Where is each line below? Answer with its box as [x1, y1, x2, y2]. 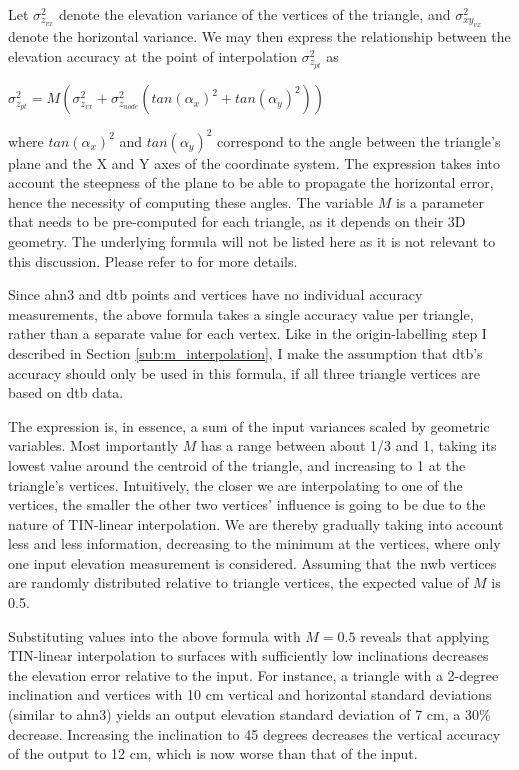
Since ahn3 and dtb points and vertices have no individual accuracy [8, 284, 423, 305]
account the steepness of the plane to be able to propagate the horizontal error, [8, 172, 494, 193]
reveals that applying [360, 625, 490, 646]
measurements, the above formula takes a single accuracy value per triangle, [8, 303, 474, 324]
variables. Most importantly [8, 435, 179, 456]
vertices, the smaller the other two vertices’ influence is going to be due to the [8, 494, 486, 515]
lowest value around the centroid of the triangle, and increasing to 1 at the [8, 454, 466, 475]
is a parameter [396, 191, 485, 212]
